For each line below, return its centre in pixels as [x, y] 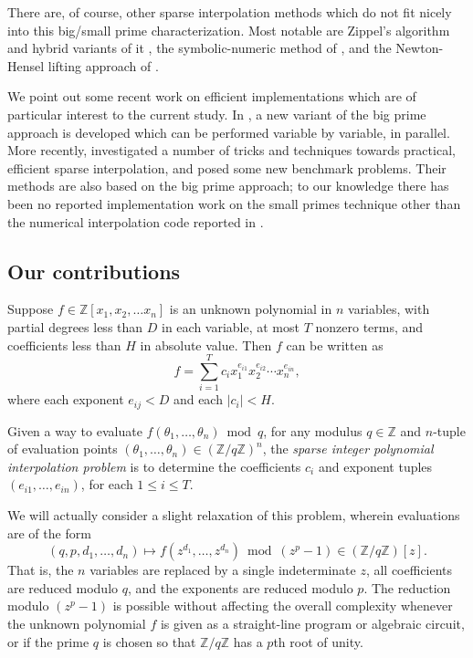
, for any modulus [313, 430]
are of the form [49, 533]
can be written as [335, 345]
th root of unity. [318, 641]
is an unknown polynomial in [251, 309]
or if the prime [48, 641]
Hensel [26, 65]
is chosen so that [149, 641]
